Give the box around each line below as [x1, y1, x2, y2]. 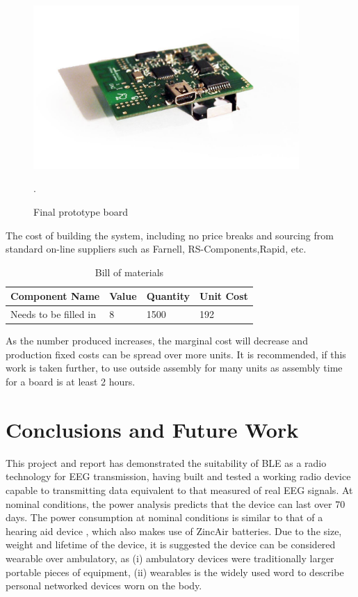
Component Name [10, 289, 100, 303]
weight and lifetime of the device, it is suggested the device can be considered [6, 537, 336, 552]
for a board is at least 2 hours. [6, 374, 136, 389]
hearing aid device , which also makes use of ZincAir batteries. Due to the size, [6, 523, 342, 538]
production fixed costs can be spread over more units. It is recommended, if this [6, 347, 346, 361]
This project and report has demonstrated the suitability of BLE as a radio [6, 455, 327, 470]
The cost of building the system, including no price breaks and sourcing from [6, 228, 334, 242]
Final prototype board [33, 204, 129, 218]
